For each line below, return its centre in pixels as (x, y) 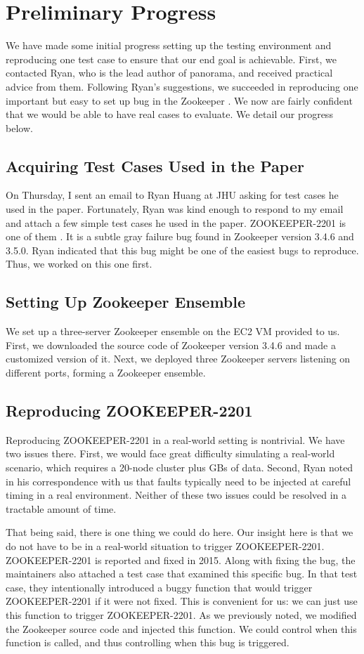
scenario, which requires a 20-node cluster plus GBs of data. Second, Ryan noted (180, 467)
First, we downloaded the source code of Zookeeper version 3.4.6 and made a (171, 345)
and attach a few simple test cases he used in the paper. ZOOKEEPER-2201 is (176, 222)
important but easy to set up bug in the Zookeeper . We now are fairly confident (179, 100)
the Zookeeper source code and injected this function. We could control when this (181, 628)
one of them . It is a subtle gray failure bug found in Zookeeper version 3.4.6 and (180, 236)
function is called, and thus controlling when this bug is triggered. (148, 642)
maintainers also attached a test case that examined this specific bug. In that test (182, 574)
